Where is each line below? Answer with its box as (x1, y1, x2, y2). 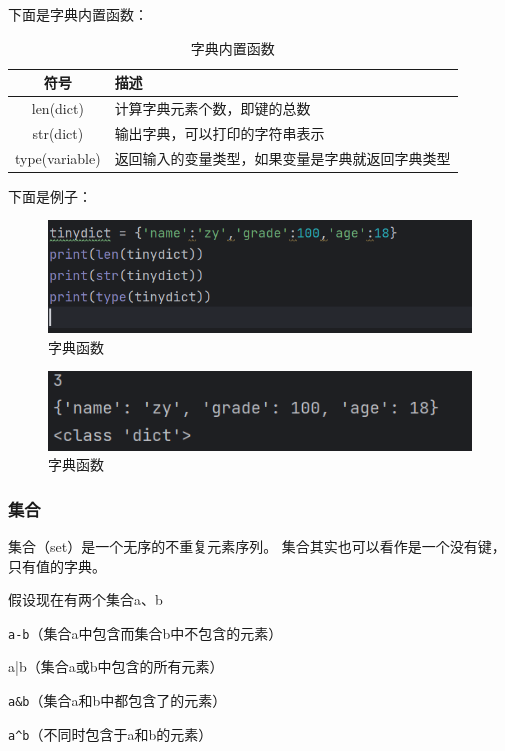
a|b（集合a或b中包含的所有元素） (8, 656, 224, 677)
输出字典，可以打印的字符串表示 (114, 122, 325, 143)
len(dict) (31, 98, 84, 119)
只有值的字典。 (8, 555, 106, 576)
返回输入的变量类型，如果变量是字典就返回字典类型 (114, 147, 451, 168)
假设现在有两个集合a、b (8, 589, 163, 610)
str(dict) (32, 122, 84, 143)
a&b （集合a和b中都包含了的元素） (8, 689, 227, 710)
